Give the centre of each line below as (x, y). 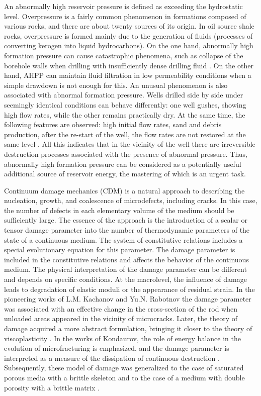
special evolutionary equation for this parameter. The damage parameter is (120, 250)
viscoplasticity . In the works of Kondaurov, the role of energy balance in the (122, 338)
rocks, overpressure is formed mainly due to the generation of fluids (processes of (128, 35)
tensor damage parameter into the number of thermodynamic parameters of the (127, 230)
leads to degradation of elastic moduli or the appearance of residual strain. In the (129, 289)
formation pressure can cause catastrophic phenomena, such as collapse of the (124, 55)
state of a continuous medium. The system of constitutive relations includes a (123, 239)
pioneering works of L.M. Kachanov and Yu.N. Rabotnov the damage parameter (128, 299)
